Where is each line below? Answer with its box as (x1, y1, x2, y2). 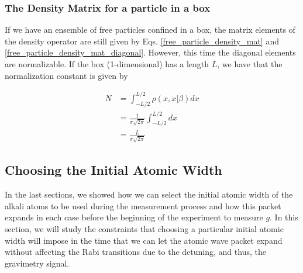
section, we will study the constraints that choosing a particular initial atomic (5, 223, 284, 235)
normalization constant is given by (5, 69, 128, 81)
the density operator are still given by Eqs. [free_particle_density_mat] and (5, 34, 279, 47)
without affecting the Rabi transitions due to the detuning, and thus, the (5, 246, 266, 258)
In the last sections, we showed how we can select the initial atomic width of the (5, 188, 293, 201)
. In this (270, 211, 298, 223)
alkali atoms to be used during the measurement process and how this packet (5, 199, 281, 212)
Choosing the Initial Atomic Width (5, 161, 222, 179)
